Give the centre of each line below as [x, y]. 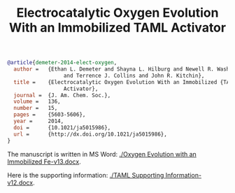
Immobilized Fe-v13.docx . [44, 162]
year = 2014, [39, 121]
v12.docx [20, 183]
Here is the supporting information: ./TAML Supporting [86, 175]
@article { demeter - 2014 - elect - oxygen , [62, 63]
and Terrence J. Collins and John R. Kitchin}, [134, 76]
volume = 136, [37, 102]
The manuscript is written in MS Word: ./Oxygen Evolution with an [102, 154]
